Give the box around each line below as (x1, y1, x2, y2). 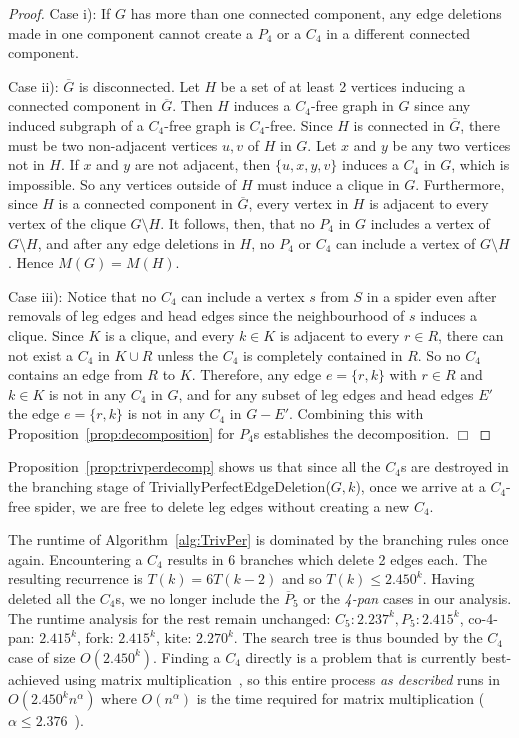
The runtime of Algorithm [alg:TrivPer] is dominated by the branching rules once (8, 529, 509, 550)
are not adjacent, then (134, 154, 271, 175)
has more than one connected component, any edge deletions (130, 3, 502, 23)
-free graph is (164, 114, 245, 135)
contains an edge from (8, 364, 143, 385)
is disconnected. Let (78, 75, 200, 96)
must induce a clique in (257, 173, 400, 194)
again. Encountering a (8, 548, 143, 569)
